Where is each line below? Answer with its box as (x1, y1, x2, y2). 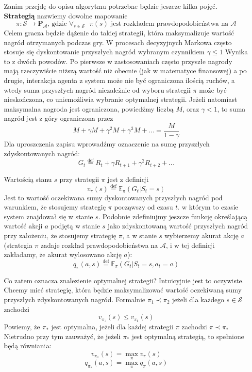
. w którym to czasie (178, 202, 238, 212)
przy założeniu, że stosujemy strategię (4, 230, 117, 241)
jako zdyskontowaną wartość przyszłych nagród (107, 221, 248, 231)
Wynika (225, 47, 248, 57)
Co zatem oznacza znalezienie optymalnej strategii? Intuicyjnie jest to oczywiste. (4, 275, 244, 285)
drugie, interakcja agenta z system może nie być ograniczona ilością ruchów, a (4, 75, 235, 85)
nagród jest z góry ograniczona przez (4, 113, 113, 123)
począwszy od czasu (114, 202, 173, 212)
